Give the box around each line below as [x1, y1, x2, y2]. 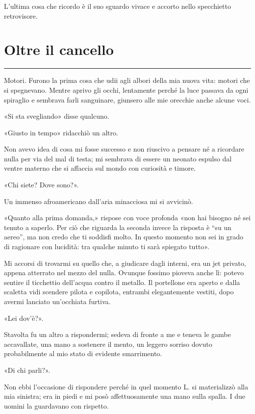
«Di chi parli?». [4, 364, 51, 375]
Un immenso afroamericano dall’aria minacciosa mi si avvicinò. [4, 196, 193, 206]
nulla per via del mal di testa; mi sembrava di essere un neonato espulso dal [4, 153, 232, 163]
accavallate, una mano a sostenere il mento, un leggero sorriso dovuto [4, 338, 212, 349]
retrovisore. [4, 10, 38, 21]
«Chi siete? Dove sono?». [4, 180, 79, 190]
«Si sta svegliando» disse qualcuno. [4, 111, 109, 121]
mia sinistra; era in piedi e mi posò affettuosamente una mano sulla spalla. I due [4, 391, 246, 401]
